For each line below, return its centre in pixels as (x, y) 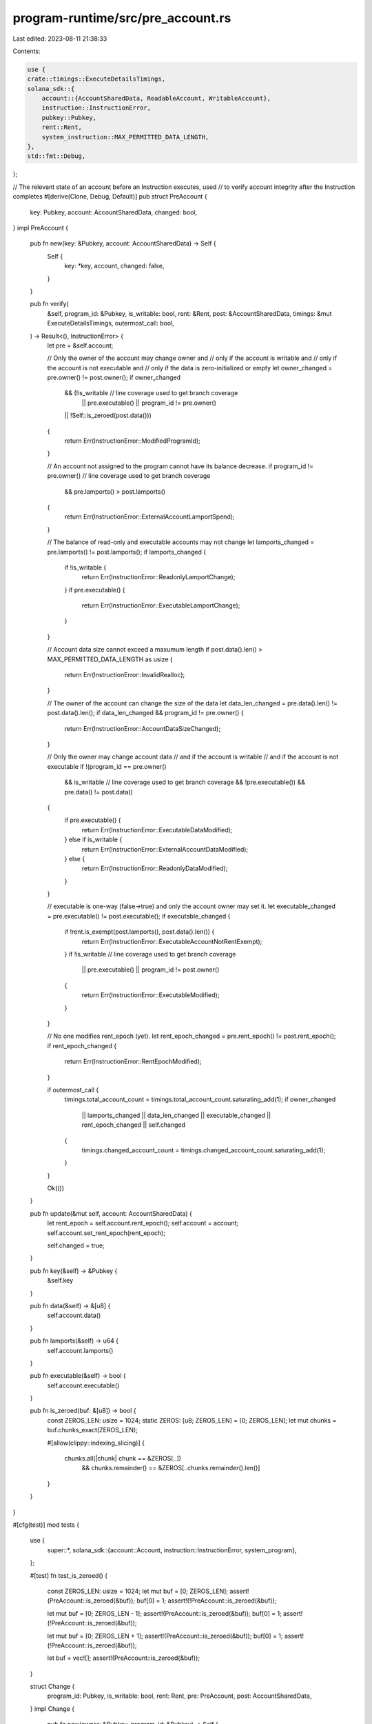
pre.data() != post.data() (99, 792)
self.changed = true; (76, 1245)
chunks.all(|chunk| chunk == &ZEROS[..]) (123, 1459)
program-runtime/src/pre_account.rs (122, 18)
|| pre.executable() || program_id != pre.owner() (149, 403)
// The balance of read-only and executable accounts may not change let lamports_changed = (181, 542)
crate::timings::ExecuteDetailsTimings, (96, 79)
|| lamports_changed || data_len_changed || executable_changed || (176, 1115)
